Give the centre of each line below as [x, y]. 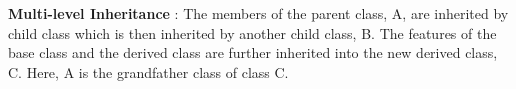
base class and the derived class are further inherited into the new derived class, [253, 52]
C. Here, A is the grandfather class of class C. [148, 71]
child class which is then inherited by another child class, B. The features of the [252, 32]
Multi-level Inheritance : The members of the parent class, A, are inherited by [258, 13]
